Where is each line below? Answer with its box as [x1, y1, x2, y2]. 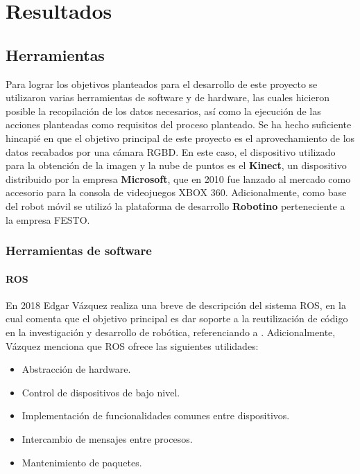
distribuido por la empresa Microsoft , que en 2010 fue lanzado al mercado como [6, 171, 351, 186]
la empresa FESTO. [6, 212, 90, 227]
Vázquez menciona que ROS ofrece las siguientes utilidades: [6, 338, 259, 353]
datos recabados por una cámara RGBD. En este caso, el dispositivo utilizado [6, 144, 336, 159]
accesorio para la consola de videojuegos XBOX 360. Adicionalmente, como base [6, 185, 347, 200]
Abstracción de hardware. [22, 362, 131, 376]
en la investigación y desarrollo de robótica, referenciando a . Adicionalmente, [6, 324, 336, 339]
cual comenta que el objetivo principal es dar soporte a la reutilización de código [6, 311, 348, 326]
